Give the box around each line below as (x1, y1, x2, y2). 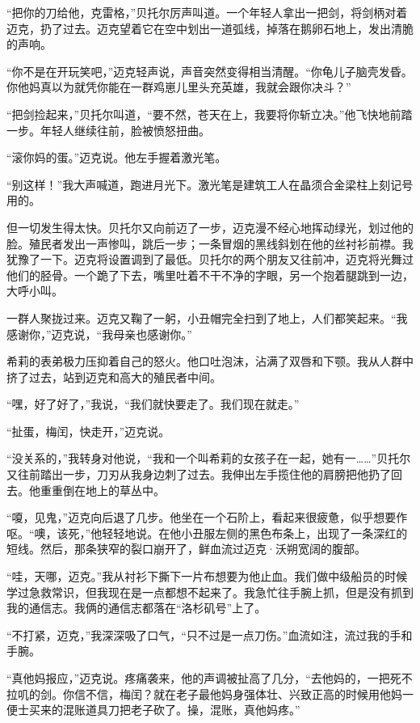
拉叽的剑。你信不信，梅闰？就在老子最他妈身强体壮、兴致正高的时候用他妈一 (6, 685, 414, 702)
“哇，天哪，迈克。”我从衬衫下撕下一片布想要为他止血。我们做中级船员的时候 (6, 568, 408, 585)
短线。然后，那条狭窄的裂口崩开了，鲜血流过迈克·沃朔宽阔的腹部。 (6, 540, 366, 557)
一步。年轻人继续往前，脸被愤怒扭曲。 (6, 121, 210, 138)
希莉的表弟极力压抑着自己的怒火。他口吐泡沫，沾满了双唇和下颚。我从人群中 (6, 353, 414, 370)
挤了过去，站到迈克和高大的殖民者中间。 (6, 368, 221, 385)
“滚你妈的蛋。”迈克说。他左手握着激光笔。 (6, 149, 227, 166)
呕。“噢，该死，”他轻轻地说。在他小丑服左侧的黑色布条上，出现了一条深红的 (6, 524, 408, 541)
